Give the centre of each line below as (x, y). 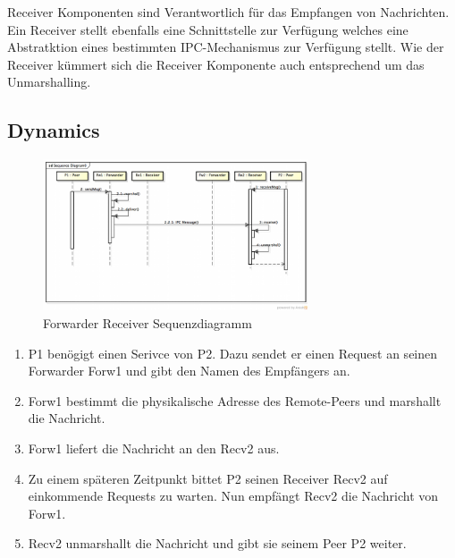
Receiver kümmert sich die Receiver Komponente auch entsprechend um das (216, 64)
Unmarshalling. (49, 82)
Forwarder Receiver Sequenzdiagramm (147, 322)
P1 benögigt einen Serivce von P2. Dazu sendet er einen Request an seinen (233, 353)
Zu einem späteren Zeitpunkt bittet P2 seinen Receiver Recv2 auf (208, 478)
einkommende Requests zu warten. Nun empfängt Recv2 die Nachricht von (233, 496)
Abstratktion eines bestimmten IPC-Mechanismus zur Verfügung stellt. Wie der (226, 47)
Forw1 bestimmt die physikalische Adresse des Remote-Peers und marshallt (235, 400)
